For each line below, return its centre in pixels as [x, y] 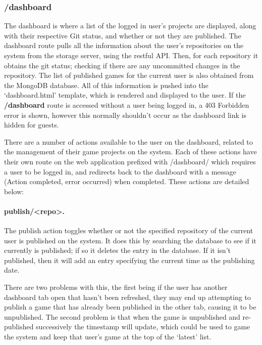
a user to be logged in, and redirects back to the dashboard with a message [120, 171]
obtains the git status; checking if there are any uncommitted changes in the [122, 65]
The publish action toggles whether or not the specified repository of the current [129, 230]
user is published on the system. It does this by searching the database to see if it [130, 240]
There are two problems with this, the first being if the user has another [116, 287]
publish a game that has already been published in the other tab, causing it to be [130, 307]
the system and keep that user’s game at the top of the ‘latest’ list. [108, 337]
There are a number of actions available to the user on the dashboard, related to [128, 141]
